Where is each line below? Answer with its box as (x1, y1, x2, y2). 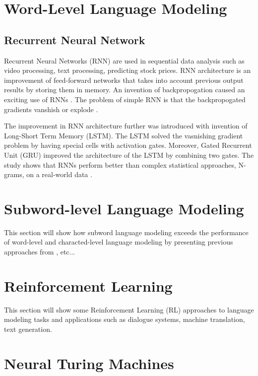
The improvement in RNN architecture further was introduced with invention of (4, 121, 248, 131)
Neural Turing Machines (4, 353, 174, 373)
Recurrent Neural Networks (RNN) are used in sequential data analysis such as (4, 55, 245, 65)
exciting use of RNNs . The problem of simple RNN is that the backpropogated (4, 94, 246, 104)
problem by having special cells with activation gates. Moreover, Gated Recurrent (4, 140, 252, 150)
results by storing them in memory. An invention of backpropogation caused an (4, 84, 245, 95)
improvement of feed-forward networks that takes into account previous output (4, 74, 244, 85)
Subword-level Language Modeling (4, 198, 244, 218)
